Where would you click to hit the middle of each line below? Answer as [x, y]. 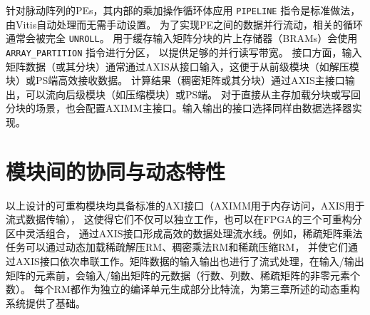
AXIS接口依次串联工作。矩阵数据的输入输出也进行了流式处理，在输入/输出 [190, 261]
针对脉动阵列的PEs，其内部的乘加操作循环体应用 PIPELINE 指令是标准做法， [183, 10]
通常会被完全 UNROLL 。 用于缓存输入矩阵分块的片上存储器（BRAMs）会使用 [182, 38]
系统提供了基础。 [46, 303]
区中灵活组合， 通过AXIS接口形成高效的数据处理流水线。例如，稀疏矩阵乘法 [184, 233]
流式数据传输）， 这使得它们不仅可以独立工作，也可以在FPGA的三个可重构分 [184, 219]
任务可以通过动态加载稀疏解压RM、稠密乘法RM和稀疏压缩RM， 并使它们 [177, 247]
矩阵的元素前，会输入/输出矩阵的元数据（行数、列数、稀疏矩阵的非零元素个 [183, 275]
